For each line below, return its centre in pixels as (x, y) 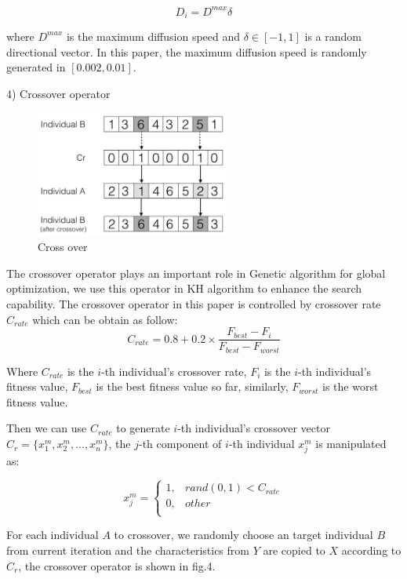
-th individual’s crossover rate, (174, 371)
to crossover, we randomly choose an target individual (243, 535)
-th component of (180, 444)
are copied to (294, 550)
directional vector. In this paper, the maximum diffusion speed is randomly (187, 51)
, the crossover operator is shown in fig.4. (117, 565)
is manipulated (351, 444)
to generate (143, 428)
